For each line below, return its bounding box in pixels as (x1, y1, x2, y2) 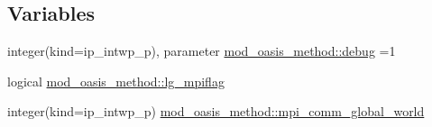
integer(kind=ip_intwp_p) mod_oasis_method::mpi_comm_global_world (7, 102, 425, 121)
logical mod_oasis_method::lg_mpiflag (7, 71, 225, 90)
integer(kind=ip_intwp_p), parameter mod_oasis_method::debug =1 (7, 41, 396, 60)
